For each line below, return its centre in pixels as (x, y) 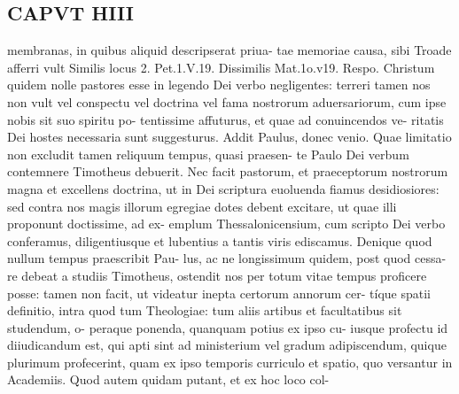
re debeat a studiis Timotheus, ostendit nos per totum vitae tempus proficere (217, 275)
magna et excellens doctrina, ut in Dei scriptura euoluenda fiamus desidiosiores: (223, 188)
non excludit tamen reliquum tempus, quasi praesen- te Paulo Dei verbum (208, 154)
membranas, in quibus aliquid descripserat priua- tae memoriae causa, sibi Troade (229, 50)
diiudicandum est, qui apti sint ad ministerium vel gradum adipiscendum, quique (227, 345)
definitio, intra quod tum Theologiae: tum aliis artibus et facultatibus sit (205, 310)
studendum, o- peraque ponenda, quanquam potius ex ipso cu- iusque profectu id (228, 327)
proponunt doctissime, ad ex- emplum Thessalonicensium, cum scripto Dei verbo (226, 224)
